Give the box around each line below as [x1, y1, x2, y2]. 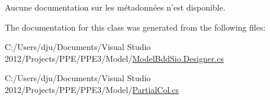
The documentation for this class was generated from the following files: [5, 21, 266, 33]
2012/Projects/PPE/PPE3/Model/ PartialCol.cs [5, 83, 179, 95]
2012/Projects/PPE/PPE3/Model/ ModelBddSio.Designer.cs [5, 52, 224, 64]
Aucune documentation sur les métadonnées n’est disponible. [5, 1, 226, 13]
